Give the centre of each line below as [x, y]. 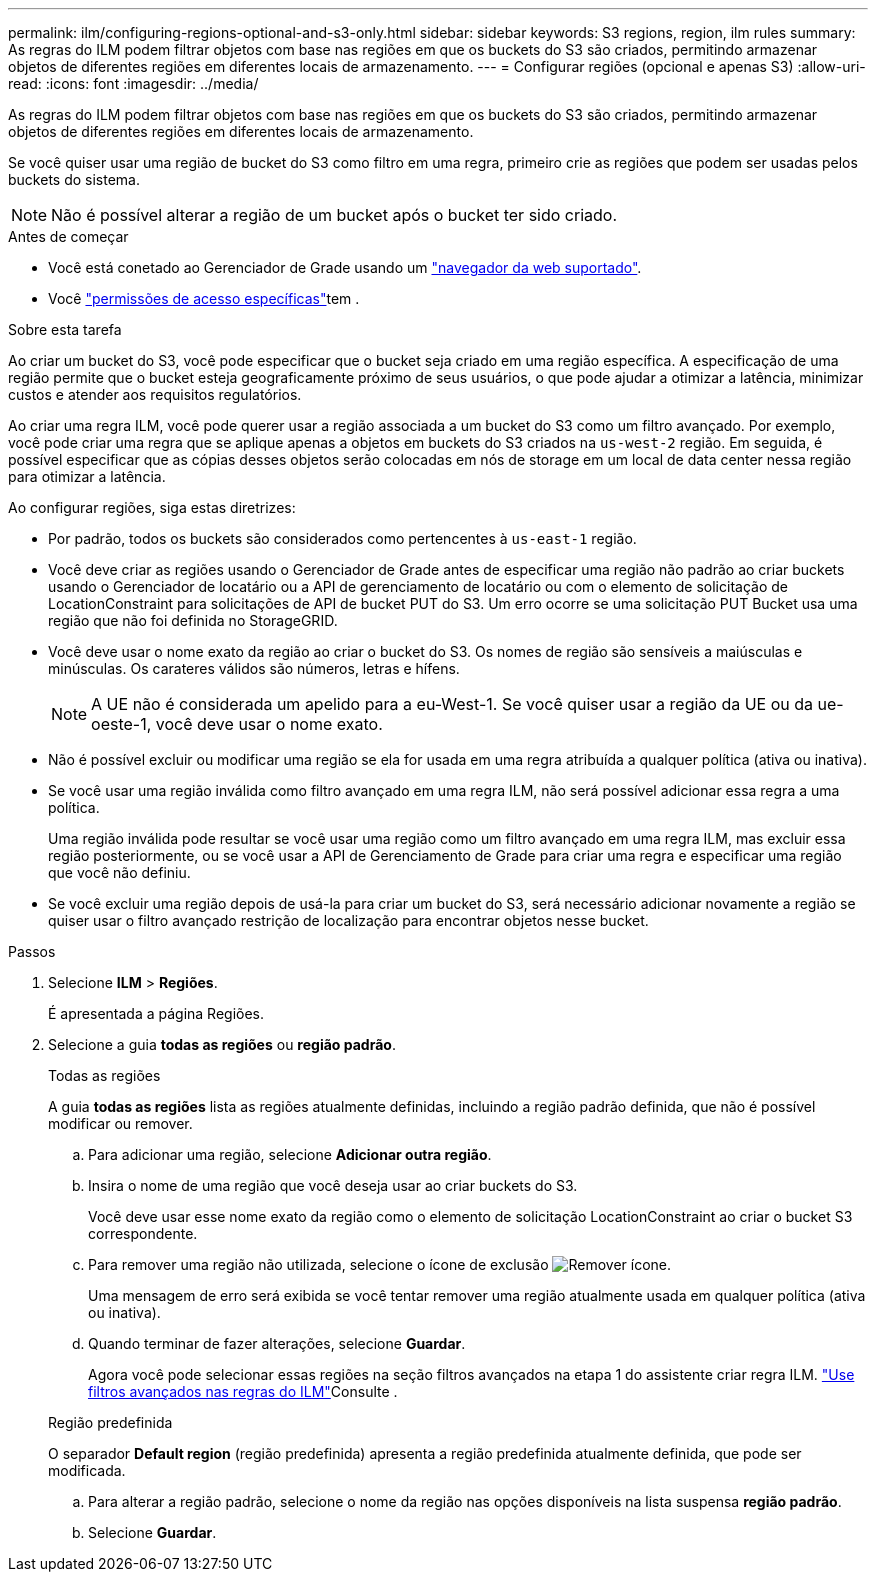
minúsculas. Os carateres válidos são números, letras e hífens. [254, 668]
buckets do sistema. [74, 179]
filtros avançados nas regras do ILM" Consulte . [243, 1391]
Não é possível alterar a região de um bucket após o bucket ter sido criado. [334, 215]
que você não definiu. [119, 872]
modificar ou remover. [120, 1123]
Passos [32, 951]
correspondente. [143, 1233]
